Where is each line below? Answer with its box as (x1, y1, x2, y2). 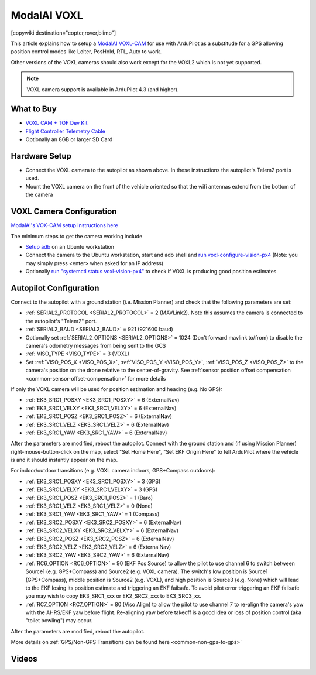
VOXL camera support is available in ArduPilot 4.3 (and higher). (26, 85, 179, 93)
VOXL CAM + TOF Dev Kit (25, 119, 88, 126)
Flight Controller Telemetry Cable (25, 128, 105, 135)
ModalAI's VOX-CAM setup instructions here (11, 222, 118, 229)
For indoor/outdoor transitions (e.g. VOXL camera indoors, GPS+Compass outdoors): (11, 467, 216, 474)
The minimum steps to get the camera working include (11, 232, 143, 239)
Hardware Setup (11, 151, 71, 161)
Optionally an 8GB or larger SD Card (25, 136, 113, 143)
